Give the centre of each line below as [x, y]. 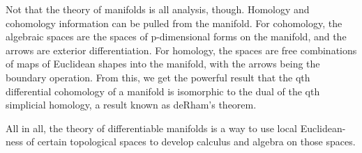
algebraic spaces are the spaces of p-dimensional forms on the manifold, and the [176, 37]
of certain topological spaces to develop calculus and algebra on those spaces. [191, 142]
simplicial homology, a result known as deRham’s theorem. [131, 105]
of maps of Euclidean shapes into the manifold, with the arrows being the [163, 64]
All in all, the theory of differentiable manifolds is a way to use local [151, 128]
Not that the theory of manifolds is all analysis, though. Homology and [158, 9]
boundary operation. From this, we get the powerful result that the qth [158, 77]
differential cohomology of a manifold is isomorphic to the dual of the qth [163, 91]
